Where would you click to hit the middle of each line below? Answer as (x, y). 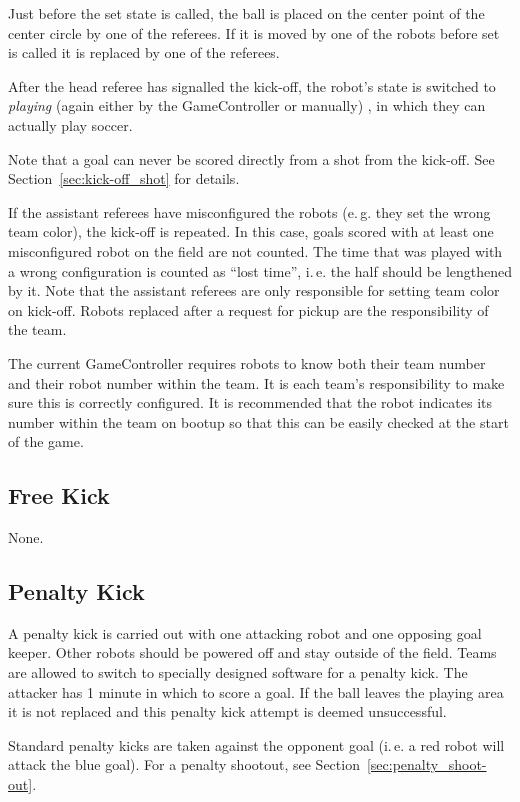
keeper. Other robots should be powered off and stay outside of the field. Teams (252, 652)
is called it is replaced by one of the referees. (144, 52)
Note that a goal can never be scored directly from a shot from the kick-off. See (251, 158)
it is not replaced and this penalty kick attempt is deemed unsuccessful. (227, 711)
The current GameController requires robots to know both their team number (247, 362)
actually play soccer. (70, 124)
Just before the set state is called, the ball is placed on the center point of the (246, 13)
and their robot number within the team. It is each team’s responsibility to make (256, 382)
